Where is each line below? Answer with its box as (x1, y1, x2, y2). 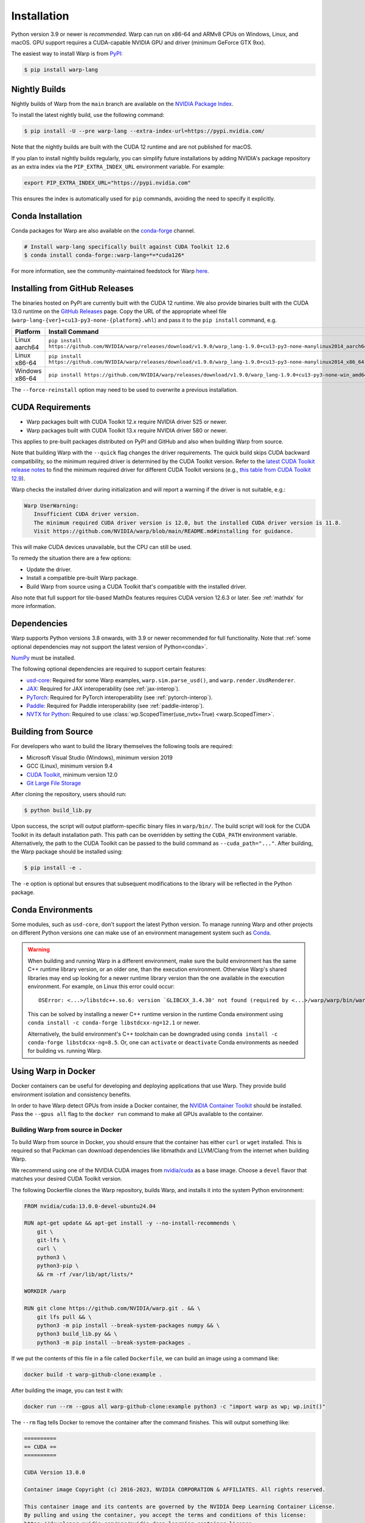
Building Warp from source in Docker (11, 1126, 123, 1134)
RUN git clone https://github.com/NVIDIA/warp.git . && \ (24, 1305, 201, 1312)
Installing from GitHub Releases (11, 283, 134, 294)
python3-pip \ (36, 1262, 79, 1270)
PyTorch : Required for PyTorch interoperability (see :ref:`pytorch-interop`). (26, 693, 213, 701)
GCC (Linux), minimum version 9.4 (26, 762, 113, 770)
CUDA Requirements (11, 402, 91, 412)
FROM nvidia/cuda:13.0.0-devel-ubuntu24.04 (24, 1203, 156, 1209)
